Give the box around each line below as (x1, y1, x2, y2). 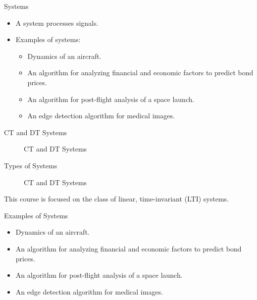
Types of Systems (4, 160, 57, 170)
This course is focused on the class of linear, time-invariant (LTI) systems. (4, 194, 229, 204)
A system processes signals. (15, 17, 99, 28)
